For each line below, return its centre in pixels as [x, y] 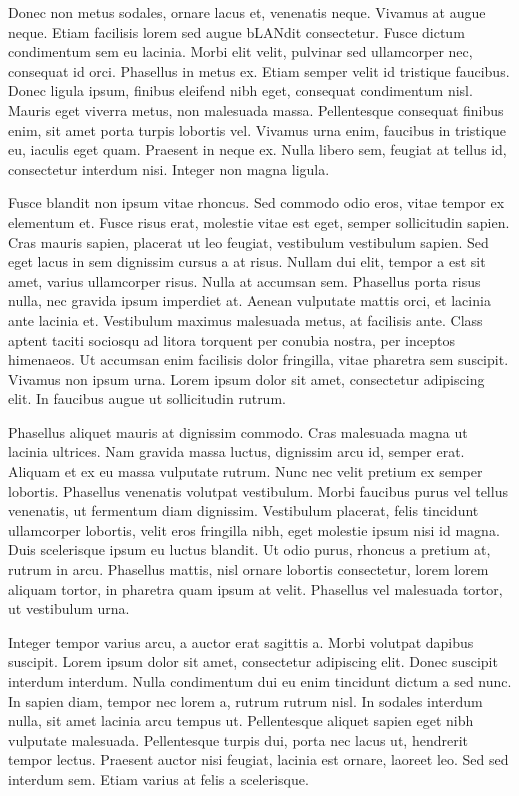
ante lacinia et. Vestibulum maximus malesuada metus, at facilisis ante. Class [245, 319]
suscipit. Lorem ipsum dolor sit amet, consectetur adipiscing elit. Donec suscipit [253, 661]
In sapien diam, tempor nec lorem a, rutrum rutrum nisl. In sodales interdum [245, 700]
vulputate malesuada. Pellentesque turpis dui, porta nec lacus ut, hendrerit [238, 739]
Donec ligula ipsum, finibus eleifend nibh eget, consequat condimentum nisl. [240, 90]
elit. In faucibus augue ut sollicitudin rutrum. [147, 398]
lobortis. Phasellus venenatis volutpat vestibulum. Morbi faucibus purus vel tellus [258, 490]
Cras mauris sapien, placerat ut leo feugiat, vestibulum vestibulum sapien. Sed [248, 241]
